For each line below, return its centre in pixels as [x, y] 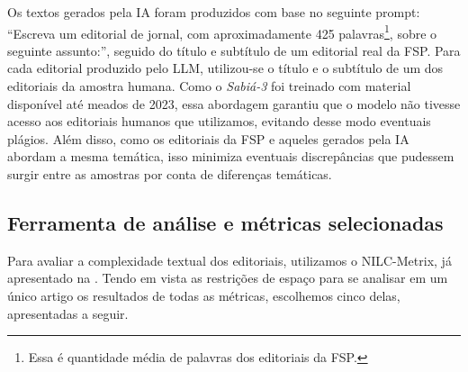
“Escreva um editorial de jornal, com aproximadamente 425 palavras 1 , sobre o [222, 32]
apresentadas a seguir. [68, 313]
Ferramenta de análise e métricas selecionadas [225, 222]
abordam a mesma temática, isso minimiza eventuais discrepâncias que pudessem [231, 156]
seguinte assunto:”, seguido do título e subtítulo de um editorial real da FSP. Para [234, 50]
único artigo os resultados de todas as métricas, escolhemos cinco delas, [204, 295]
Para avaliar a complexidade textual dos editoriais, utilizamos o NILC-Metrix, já [229, 260]
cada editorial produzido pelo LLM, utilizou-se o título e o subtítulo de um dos [225, 68]
